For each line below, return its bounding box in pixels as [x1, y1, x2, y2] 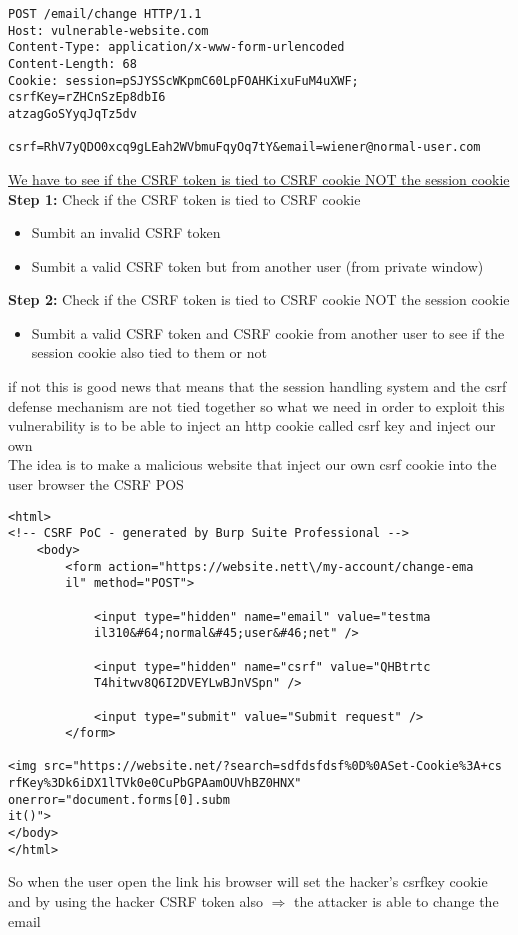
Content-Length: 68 [8, 56, 137, 71]
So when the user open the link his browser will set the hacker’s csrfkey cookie [8, 871, 488, 892]
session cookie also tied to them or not [31, 342, 267, 363]
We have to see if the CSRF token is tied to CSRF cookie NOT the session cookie [8, 168, 510, 189]
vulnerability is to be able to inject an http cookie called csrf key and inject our [8, 415, 496, 436]
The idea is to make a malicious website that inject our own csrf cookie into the [8, 454, 497, 475]
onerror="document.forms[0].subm [8, 792, 230, 807]
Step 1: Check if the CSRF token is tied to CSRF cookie [8, 188, 361, 209]
